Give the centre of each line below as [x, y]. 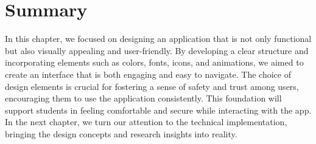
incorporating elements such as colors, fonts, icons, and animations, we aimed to [154, 62]
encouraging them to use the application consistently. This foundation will [143, 98]
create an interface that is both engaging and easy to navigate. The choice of [148, 74]
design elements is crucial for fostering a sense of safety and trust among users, [152, 86]
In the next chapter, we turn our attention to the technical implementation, [146, 122]
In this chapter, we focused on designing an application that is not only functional [158, 39]
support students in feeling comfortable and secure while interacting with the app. [158, 110]
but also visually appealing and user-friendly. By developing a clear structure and [157, 50]
